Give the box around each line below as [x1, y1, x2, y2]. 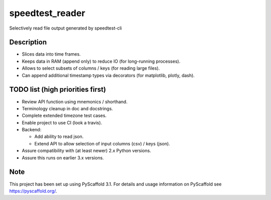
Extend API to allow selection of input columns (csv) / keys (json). [34, 140, 170, 146]
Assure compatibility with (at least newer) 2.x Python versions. [22, 148, 152, 154]
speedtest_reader [9, 8, 85, 19]
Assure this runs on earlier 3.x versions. [22, 154, 104, 160]
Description [9, 38, 47, 47]
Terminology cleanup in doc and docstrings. [22, 105, 113, 111]
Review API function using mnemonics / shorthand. [22, 98, 128, 105]
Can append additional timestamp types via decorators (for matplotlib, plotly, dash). [22, 72, 195, 78]
